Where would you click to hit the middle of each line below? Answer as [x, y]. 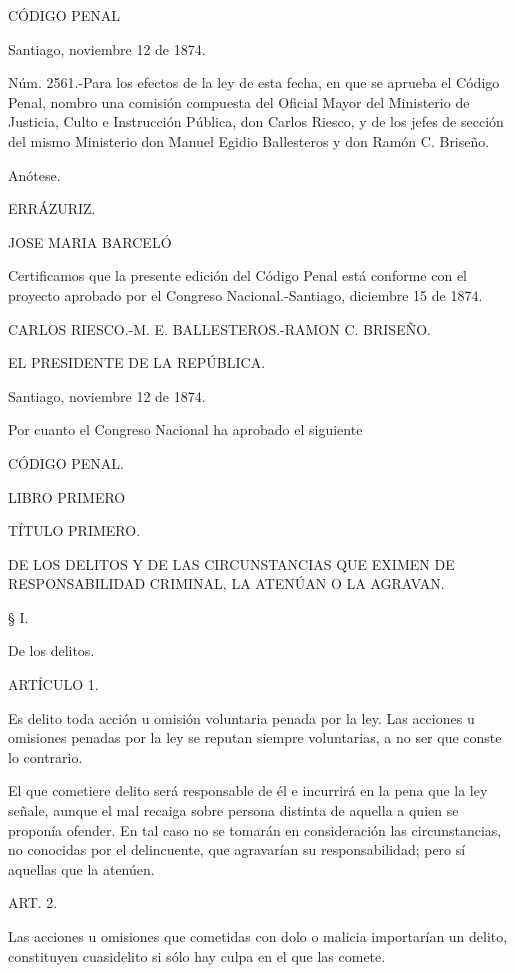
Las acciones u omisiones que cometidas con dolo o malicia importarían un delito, [258, 936]
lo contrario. [45, 756]
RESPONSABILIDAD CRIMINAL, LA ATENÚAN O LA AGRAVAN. [226, 583]
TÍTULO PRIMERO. [74, 530]
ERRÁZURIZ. [52, 208]
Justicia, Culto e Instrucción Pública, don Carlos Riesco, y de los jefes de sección [256, 121]
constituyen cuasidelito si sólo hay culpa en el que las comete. [197, 955]
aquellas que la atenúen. [81, 868]
